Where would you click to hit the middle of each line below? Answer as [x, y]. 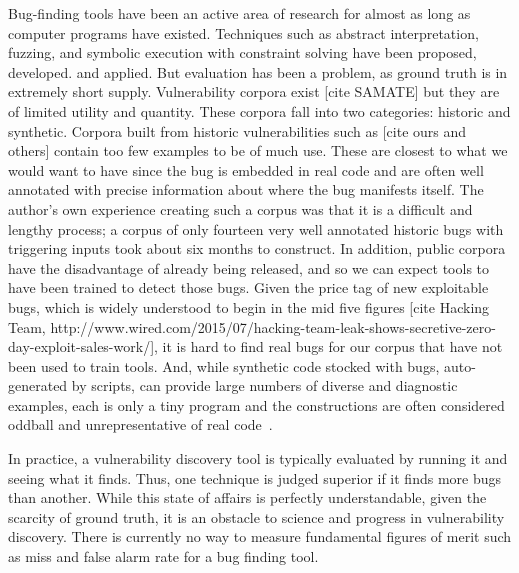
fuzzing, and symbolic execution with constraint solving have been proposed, [242, 52]
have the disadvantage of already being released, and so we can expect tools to [249, 267]
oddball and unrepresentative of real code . [140, 424]
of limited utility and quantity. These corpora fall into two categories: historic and [259, 110]
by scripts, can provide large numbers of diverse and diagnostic [264, 385]
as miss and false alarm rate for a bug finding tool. [163, 556]
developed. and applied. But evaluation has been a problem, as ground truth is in [258, 71]
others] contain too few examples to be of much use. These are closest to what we [258, 150]
